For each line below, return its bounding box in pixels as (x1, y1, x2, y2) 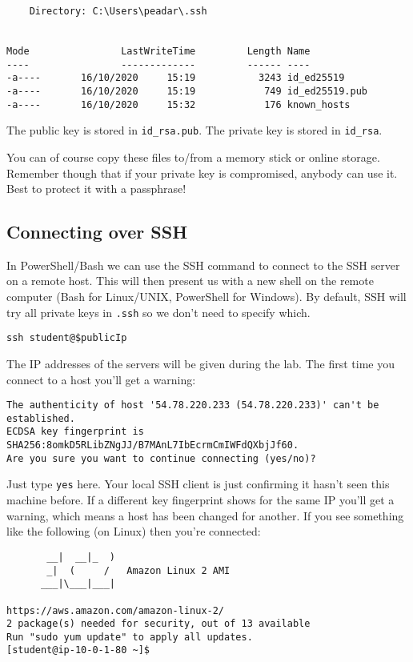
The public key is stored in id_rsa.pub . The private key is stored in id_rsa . (6, 122, 383, 138)
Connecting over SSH (6, 219, 188, 244)
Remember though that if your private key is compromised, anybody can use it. (6, 164, 398, 181)
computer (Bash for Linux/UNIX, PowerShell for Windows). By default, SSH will (6, 288, 407, 305)
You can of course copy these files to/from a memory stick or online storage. (6, 148, 380, 165)
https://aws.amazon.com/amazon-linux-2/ (6, 604, 225, 616)
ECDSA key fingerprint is (6, 426, 144, 438)
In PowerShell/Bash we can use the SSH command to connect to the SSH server (6, 256, 400, 273)
